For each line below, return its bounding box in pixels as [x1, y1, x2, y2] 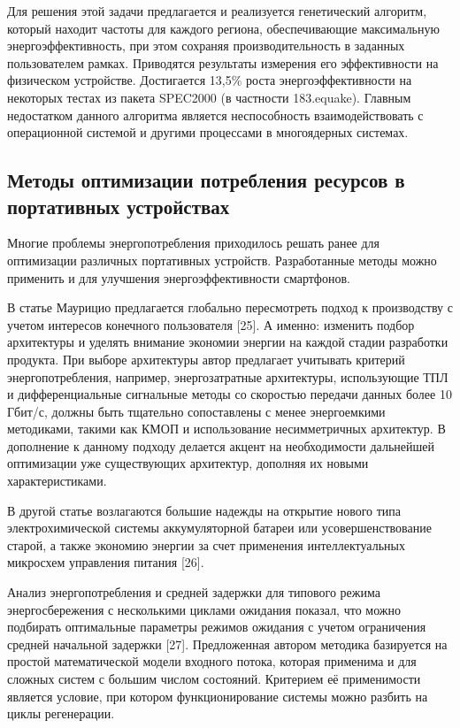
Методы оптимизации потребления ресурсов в [7, 166, 405, 194]
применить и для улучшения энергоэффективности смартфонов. [7, 268, 350, 287]
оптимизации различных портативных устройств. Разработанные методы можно [7, 250, 437, 269]
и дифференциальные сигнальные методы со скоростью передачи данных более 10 [7, 385, 452, 403]
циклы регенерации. [7, 704, 115, 723]
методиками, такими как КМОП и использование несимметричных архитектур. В [7, 419, 446, 438]
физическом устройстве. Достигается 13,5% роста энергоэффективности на [7, 71, 412, 89]
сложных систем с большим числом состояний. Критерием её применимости [7, 670, 421, 687]
